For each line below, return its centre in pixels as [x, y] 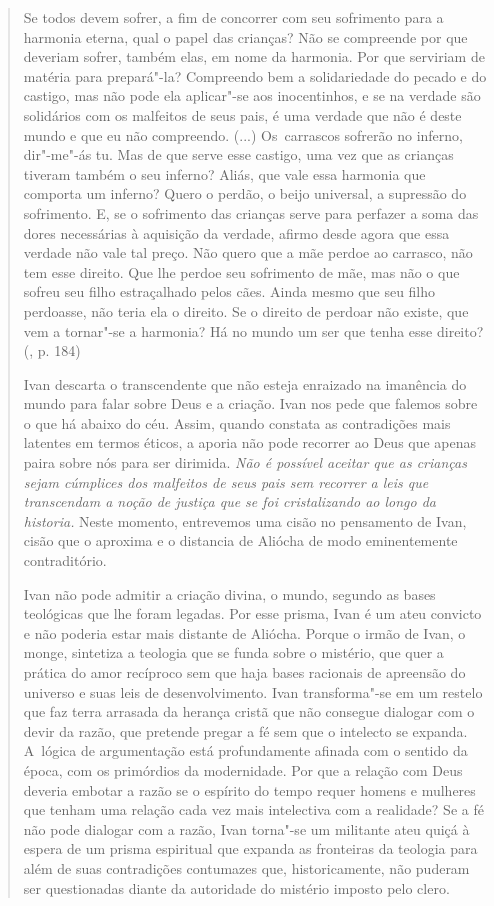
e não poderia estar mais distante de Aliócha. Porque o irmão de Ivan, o [244, 632]
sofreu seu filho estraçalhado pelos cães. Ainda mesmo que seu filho [229, 291]
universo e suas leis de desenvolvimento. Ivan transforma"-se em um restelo [253, 691]
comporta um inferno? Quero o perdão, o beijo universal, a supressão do [245, 193]
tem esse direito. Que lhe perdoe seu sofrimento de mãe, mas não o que [241, 271]
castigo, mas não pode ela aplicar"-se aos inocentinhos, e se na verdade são [252, 95]
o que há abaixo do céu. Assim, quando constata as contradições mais [237, 422]
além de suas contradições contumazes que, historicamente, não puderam [246, 867]
